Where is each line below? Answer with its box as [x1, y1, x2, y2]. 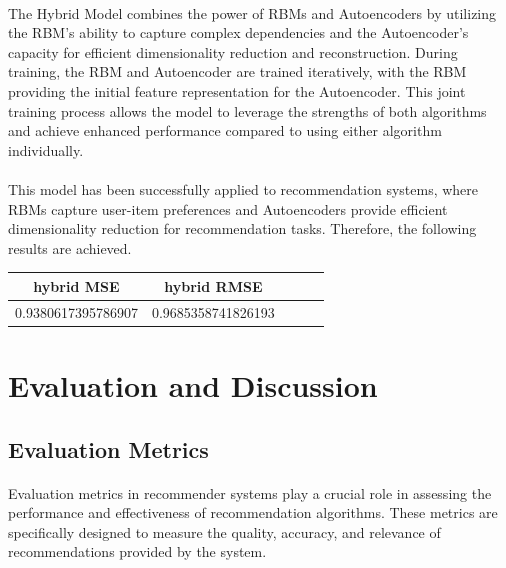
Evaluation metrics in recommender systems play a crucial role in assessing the [8, 482, 492, 503]
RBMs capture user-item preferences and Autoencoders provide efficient [8, 198, 448, 219]
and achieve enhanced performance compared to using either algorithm [8, 120, 442, 141]
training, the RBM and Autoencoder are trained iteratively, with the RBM [8, 61, 467, 82]
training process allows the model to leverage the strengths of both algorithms [8, 100, 487, 121]
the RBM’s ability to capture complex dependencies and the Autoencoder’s [8, 22, 469, 43]
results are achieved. [8, 237, 132, 258]
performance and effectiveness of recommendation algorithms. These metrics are [8, 502, 498, 523]
